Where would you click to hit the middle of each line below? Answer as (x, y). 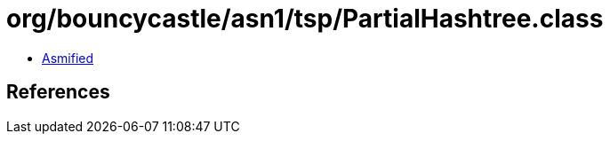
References (58, 92)
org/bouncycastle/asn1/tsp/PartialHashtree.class (305, 19)
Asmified (68, 58)
